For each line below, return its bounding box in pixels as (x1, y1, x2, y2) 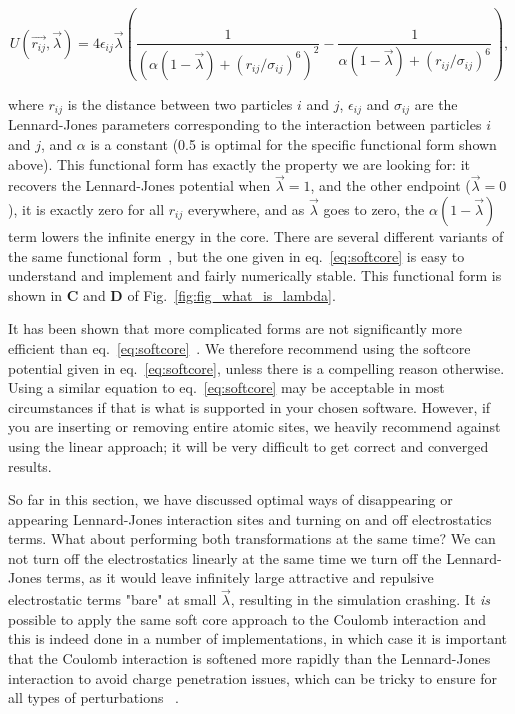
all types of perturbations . (8, 687, 179, 708)
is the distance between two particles (67, 93, 293, 114)
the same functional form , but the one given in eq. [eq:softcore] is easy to (8, 245, 465, 266)
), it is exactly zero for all (8, 198, 165, 219)
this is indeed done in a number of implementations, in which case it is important (8, 628, 508, 649)
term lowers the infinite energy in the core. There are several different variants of (8, 225, 504, 246)
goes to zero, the (323, 198, 425, 219)
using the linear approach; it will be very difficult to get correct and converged (8, 435, 489, 456)
